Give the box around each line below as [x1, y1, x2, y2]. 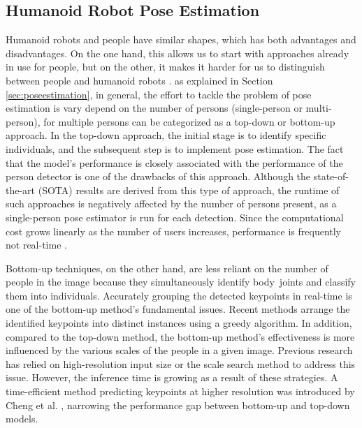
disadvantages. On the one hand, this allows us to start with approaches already [6, 45, 349, 60]
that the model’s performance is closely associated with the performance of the [6, 155, 343, 170]
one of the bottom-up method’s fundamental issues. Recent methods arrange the [6, 302, 350, 316]
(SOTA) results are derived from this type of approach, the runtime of [38, 182, 340, 197]
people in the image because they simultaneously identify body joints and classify [6, 274, 356, 289]
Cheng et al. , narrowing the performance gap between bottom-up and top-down [6, 397, 350, 412]
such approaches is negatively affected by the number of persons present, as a [6, 196, 337, 211]
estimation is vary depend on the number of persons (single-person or [6, 101, 303, 115]
